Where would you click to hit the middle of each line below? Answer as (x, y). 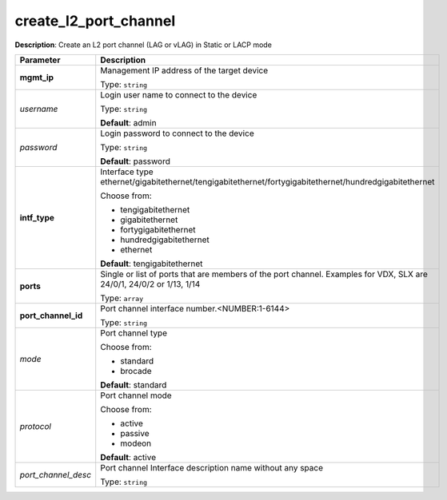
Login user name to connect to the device (179, 94)
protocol (36, 426)
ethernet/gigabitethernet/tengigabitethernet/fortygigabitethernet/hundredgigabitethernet (267, 181)
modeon (136, 443)
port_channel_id (51, 315)
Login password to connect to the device (178, 133)
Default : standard (134, 385)
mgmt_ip (37, 77)
